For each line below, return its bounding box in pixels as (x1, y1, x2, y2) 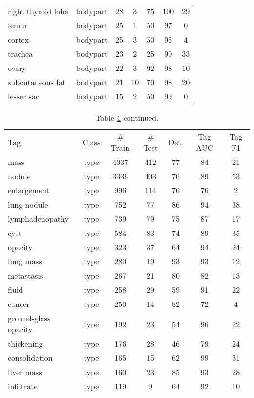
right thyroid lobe (8, 5, 68, 17)
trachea (8, 48, 33, 59)
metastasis (8, 270, 43, 281)
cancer (8, 298, 30, 309)
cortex (8, 34, 29, 45)
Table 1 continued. (95, 112, 159, 123)
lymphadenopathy (8, 213, 69, 224)
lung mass (8, 256, 42, 267)
